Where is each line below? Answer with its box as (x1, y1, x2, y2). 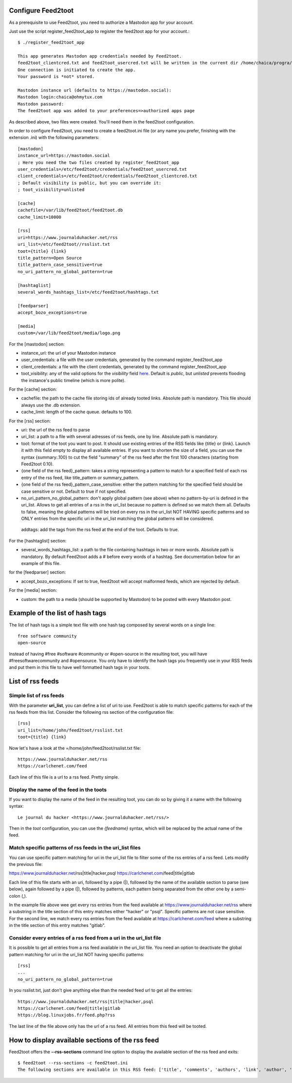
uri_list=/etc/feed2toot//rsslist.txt (18, 241, 110, 247)
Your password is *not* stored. (18, 74, 95, 80)
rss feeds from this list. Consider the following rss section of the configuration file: (9, 709, 174, 715)
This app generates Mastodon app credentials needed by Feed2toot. (18, 54, 182, 59)
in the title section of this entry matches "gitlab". (9, 923, 106, 928)
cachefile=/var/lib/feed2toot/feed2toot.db (18, 207, 123, 213)
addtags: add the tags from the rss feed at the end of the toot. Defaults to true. (21, 527, 179, 533)
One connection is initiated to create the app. (18, 67, 136, 73)
